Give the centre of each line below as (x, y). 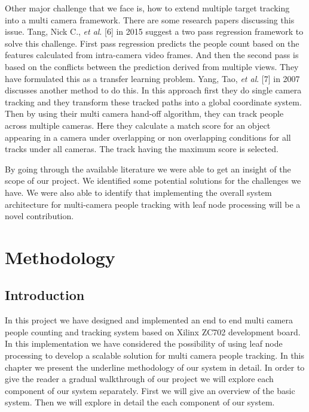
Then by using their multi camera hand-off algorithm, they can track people (144, 113)
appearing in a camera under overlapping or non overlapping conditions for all (148, 137)
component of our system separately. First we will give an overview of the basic (150, 390)
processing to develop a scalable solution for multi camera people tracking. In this (155, 355)
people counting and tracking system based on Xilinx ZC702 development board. (153, 331)
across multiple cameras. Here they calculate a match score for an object (138, 125)
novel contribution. (39, 216)
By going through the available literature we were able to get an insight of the (148, 169)
